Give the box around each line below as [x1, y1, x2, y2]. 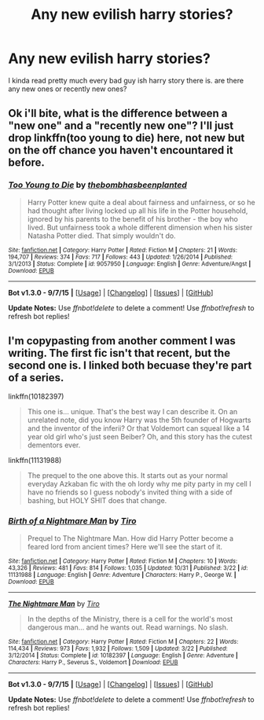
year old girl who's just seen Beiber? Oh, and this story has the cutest [27, 432, 253, 442]
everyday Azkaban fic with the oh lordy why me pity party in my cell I [27, 479, 251, 489]
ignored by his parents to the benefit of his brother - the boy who [27, 214, 238, 223]
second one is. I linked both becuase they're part [8, 359, 252, 373]
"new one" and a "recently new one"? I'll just [8, 119, 234, 133]
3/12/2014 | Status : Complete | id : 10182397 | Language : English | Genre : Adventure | [8, 651, 238, 659]
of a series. [8, 371, 64, 384]
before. [8, 156, 46, 170]
